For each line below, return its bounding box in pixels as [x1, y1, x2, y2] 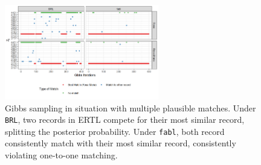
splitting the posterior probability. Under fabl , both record [5, 125, 225, 137]
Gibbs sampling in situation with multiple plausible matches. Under [5, 101, 256, 114]
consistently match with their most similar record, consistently [5, 137, 236, 149]
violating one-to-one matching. [5, 149, 118, 161]
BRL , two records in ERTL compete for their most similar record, [5, 113, 245, 126]
